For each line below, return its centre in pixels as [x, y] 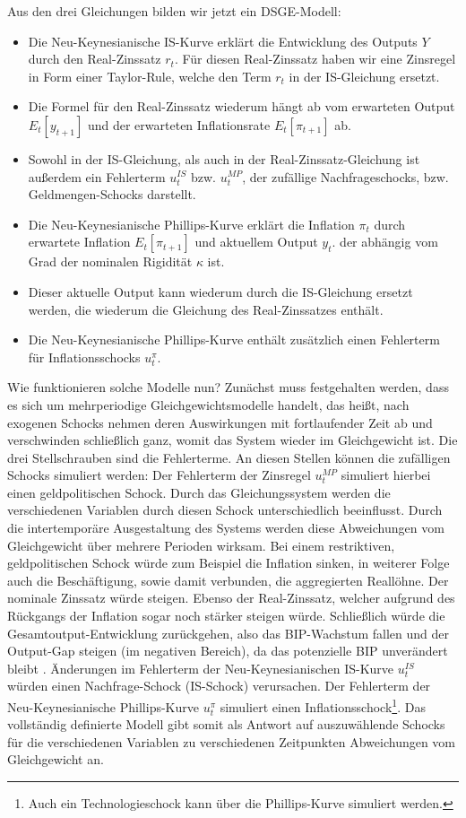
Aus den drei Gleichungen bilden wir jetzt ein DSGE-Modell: [174, 11]
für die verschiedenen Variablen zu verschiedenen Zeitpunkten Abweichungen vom [232, 741]
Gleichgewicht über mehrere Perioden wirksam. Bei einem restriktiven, [201, 545]
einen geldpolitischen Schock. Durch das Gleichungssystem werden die [199, 492]
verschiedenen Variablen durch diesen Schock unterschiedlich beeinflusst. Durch [225, 510]
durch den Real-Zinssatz [95, 59]
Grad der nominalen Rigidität [110, 261]
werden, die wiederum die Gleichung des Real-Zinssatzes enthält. [206, 309]
